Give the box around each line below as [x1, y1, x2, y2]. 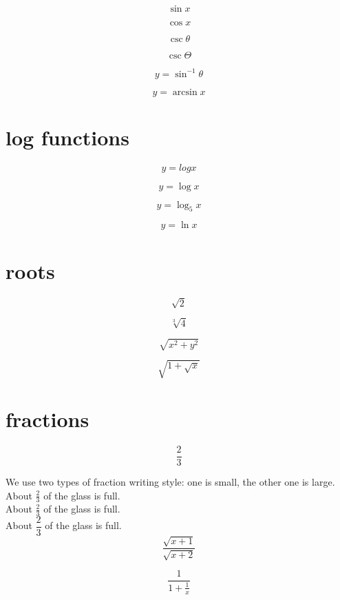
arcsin [172, 87, 198, 97]
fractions [6, 404, 89, 433]
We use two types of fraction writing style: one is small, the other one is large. [6, 474, 335, 488]
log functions [6, 123, 129, 151]
